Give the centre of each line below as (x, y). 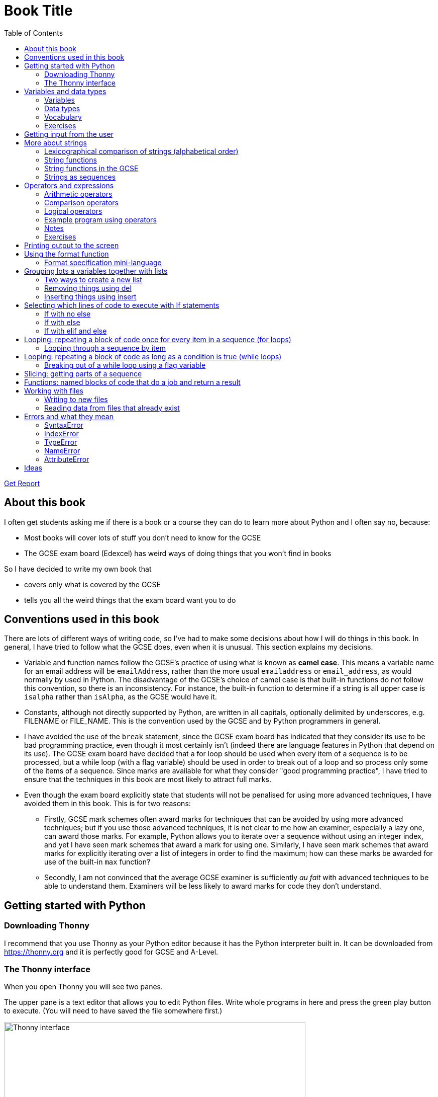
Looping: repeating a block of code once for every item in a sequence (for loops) (158, 339)
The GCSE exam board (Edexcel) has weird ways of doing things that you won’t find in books (178, 553)
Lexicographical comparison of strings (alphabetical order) (141, 151)
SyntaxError (64, 425)
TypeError (61, 442)
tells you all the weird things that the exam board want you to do (130, 600)
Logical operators (73, 211)
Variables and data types (65, 91)
